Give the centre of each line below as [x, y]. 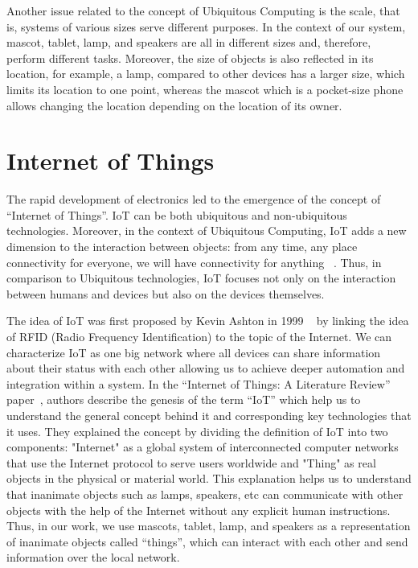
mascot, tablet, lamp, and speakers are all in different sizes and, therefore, [189, 42]
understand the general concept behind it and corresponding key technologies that [209, 415]
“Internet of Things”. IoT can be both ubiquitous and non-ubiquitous [177, 214]
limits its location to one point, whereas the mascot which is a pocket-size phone [205, 89]
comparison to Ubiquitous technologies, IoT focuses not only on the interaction [201, 278]
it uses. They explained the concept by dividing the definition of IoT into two [197, 431]
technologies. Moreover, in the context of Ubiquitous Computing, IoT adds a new [207, 230]
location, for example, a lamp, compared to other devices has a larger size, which [206, 74]
